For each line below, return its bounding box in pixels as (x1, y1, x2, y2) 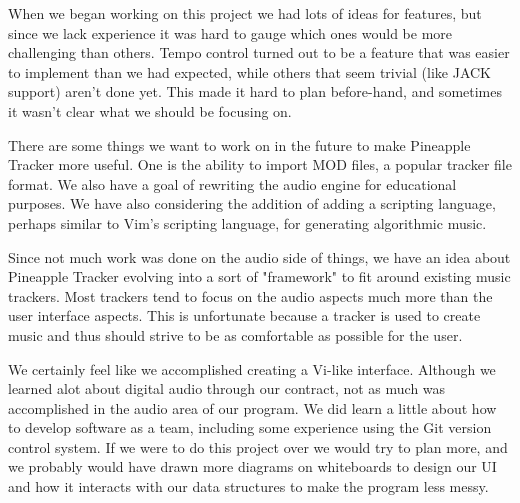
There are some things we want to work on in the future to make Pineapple (8, 134, 471, 155)
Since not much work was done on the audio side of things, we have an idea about (8, 246, 511, 267)
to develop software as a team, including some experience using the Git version (8, 417, 492, 438)
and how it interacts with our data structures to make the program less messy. (8, 476, 489, 497)
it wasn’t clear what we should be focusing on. (8, 100, 292, 121)
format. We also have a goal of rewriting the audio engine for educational (8, 173, 457, 194)
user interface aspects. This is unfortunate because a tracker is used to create (8, 305, 481, 326)
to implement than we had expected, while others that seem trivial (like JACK (8, 61, 491, 82)
